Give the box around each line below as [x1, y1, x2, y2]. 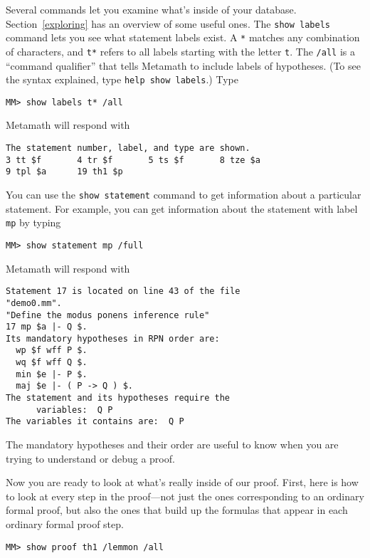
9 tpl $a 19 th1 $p [6, 167, 123, 177]
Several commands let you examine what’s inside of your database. [6, 2, 297, 16]
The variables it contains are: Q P [6, 416, 184, 427]
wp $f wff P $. [16, 345, 88, 356]
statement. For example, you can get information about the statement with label [6, 201, 358, 216]
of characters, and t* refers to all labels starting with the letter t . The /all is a [6, 43, 355, 58]
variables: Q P [36, 404, 113, 415]
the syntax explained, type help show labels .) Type [6, 72, 238, 87]
